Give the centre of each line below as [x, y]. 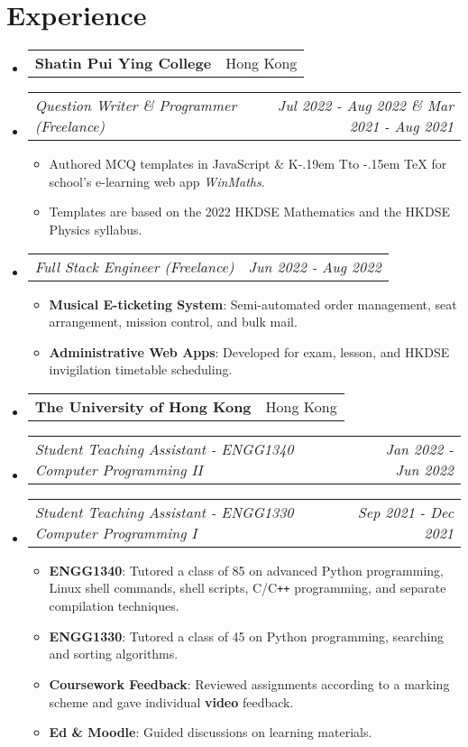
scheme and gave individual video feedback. [171, 701]
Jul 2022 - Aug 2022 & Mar [365, 106]
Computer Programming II [119, 469]
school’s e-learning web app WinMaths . [157, 181]
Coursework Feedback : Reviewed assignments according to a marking [249, 683]
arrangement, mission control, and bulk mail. [173, 322]
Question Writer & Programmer [136, 106]
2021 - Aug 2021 [401, 126]
